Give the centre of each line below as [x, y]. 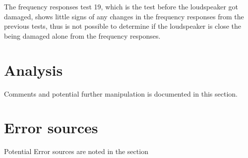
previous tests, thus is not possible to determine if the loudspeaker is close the [123, 26]
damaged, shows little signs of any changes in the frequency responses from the [124, 16]
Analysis [33, 70]
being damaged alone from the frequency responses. [82, 35]
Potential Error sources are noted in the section [76, 151]
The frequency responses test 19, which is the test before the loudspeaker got [121, 6]
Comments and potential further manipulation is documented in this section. [121, 93]
